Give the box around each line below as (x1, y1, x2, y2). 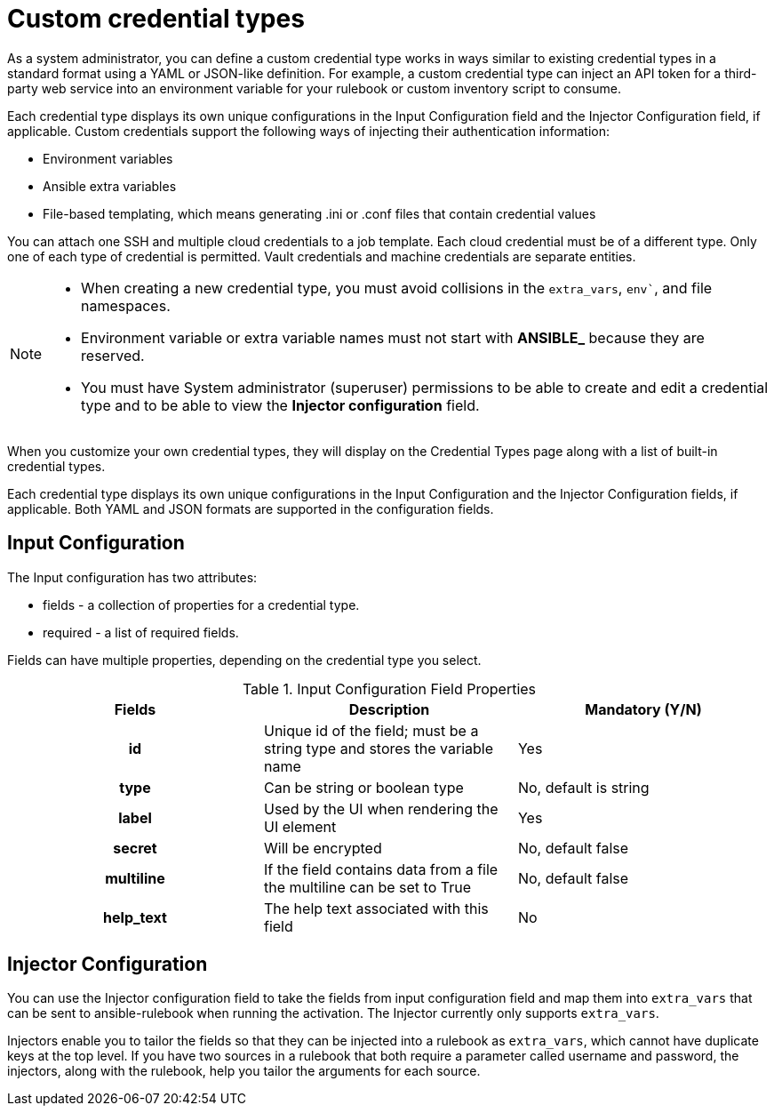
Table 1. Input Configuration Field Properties (242, 679, 537, 698)
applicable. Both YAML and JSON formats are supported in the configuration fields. (7, 500, 494, 516)
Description (348, 700, 430, 718)
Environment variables (43, 150, 173, 166)
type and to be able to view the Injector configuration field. (81, 396, 480, 414)
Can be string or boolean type (263, 778, 464, 797)
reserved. (81, 346, 145, 364)
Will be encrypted (263, 838, 382, 857)
